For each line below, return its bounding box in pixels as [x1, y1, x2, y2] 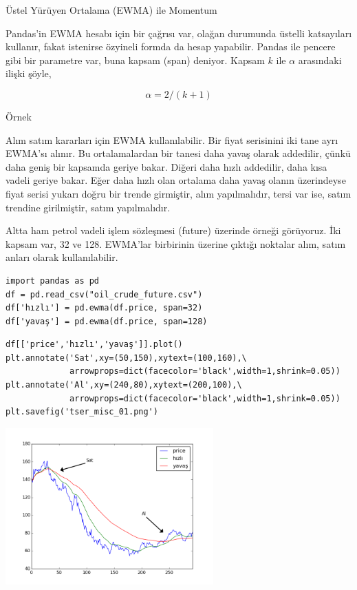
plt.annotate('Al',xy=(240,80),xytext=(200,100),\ [6, 380, 242, 390]
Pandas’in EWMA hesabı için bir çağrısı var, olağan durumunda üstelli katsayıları [6, 25, 352, 40]
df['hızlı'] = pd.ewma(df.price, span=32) [6, 303, 203, 313]
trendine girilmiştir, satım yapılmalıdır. [6, 200, 171, 214]
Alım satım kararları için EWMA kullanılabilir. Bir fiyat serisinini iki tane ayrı [6, 132, 338, 147]
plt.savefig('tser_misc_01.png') [6, 407, 158, 417]
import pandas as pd [6, 275, 100, 286]
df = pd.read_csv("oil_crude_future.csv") [6, 289, 203, 299]
